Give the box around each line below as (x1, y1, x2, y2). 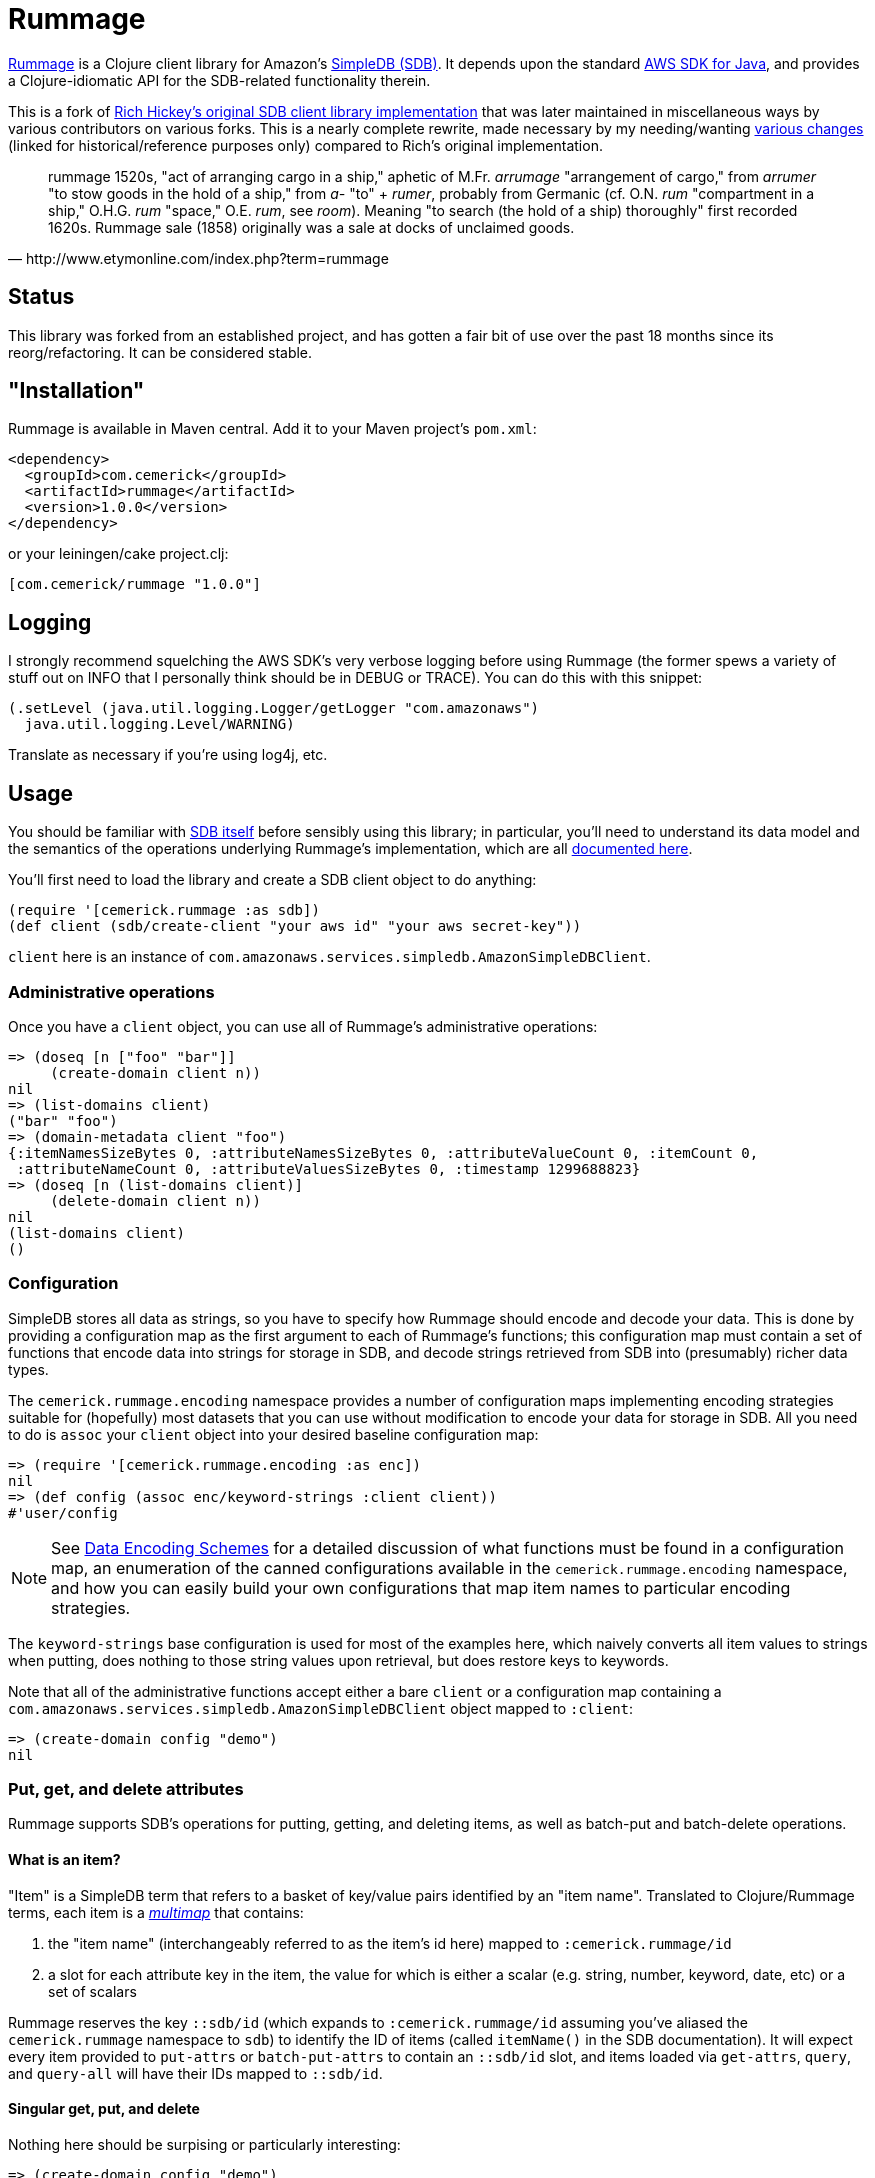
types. (8, 1360, 49, 1378)
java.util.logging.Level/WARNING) (24, 716, 295, 733)
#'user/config (8, 1504, 118, 1521)
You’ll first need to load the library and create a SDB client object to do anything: (8, 871, 537, 889)
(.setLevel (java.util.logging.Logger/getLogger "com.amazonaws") (8, 700, 540, 717)
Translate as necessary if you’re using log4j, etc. (8, 746, 328, 764)
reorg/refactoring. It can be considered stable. (8, 343, 313, 361)
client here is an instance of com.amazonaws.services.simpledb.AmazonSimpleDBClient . (8, 948, 651, 966)
